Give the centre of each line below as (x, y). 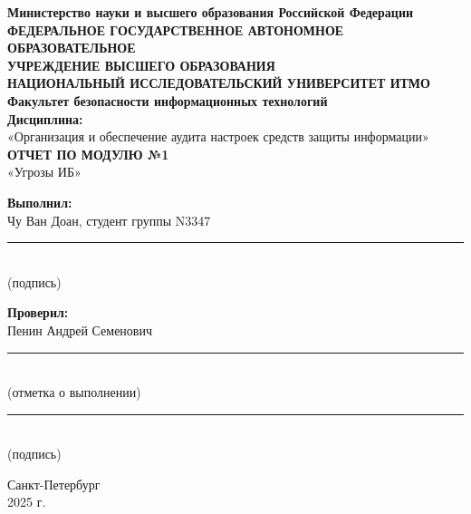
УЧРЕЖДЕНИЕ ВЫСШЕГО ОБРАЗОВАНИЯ (141, 65)
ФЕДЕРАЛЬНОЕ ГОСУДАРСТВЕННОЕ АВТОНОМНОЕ (176, 29)
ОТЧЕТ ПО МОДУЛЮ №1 (88, 154)
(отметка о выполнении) (74, 392)
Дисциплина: (45, 118)
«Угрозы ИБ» (44, 172)
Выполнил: (40, 202)
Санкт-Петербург (54, 484)
